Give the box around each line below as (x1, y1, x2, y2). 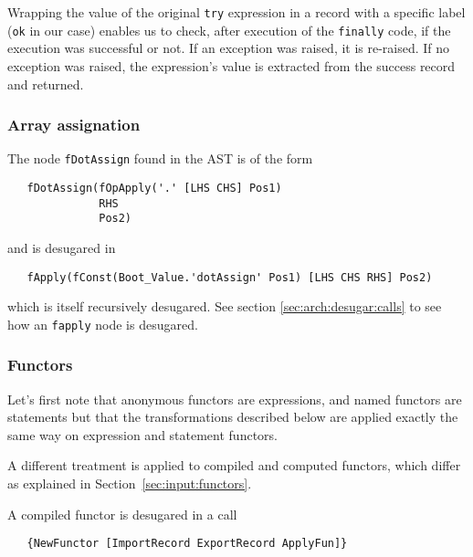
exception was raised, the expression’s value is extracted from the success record (7, 56, 456, 75)
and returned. (7, 74, 84, 93)
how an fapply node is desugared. (7, 314, 198, 333)
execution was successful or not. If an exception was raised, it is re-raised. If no (7, 38, 450, 58)
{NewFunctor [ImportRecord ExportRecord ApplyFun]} (26, 537, 348, 551)
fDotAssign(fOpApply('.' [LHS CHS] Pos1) (26, 181, 282, 194)
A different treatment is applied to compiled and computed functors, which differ (7, 456, 461, 475)
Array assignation (7, 113, 141, 136)
